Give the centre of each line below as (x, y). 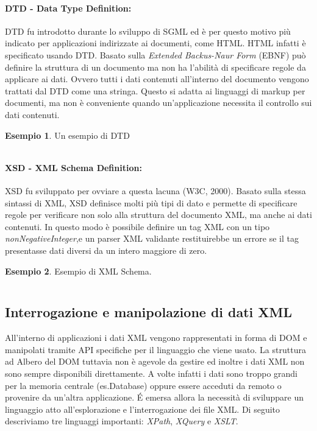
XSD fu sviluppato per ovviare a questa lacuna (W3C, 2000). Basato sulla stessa (155, 190)
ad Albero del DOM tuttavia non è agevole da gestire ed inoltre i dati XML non (155, 361)
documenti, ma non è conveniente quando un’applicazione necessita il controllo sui (158, 103)
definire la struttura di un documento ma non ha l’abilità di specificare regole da (155, 67)
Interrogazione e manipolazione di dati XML (149, 312)
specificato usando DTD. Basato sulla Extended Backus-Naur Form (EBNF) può (155, 54)
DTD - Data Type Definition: (68, 8)
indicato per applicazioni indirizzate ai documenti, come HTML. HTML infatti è (155, 43)
